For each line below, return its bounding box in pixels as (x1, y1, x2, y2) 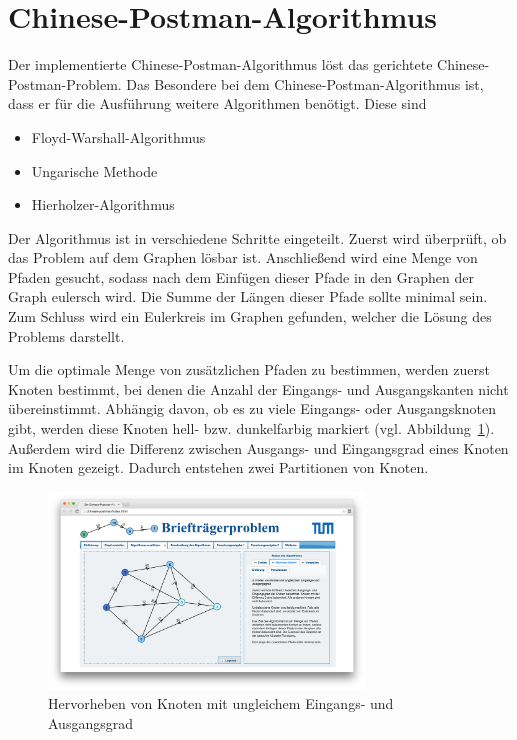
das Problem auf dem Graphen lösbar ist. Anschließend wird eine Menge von (8, 247, 478, 268)
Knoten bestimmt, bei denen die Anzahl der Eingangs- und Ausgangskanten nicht (8, 378, 509, 399)
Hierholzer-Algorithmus (31, 194, 175, 215)
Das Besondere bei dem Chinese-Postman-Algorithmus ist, (126, 73, 484, 94)
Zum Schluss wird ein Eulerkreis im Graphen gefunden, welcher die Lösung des (8, 306, 492, 327)
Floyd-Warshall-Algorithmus (31, 126, 206, 147)
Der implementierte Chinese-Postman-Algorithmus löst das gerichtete (8, 54, 433, 75)
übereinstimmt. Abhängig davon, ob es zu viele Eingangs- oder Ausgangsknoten (8, 398, 496, 419)
